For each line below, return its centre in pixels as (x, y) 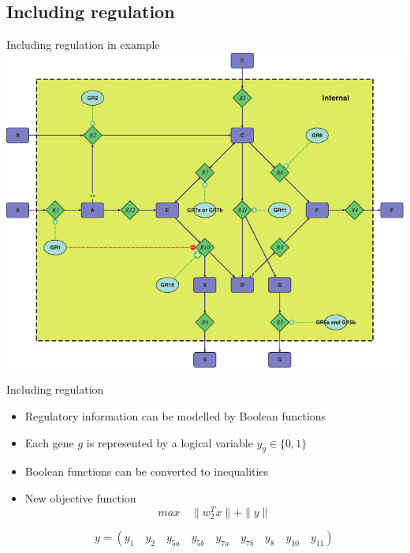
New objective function (80, 497)
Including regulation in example (83, 45)
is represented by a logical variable (170, 442)
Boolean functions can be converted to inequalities (147, 471)
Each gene (49, 442)
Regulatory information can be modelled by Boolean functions (175, 415)
